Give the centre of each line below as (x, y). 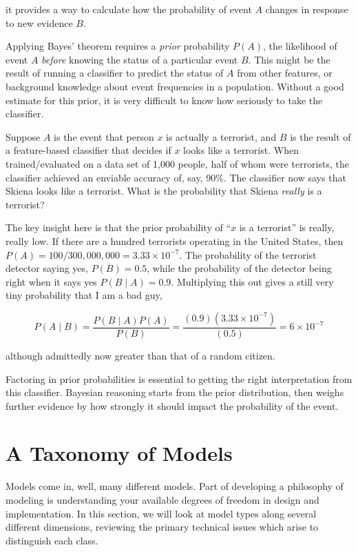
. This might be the (289, 59)
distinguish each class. (52, 540)
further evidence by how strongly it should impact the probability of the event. (172, 405)
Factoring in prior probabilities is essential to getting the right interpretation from (179, 378)
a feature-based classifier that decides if (88, 150)
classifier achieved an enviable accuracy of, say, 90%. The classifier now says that (176, 177)
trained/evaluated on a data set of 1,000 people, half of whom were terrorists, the (177, 163)
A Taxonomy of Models (119, 453)
